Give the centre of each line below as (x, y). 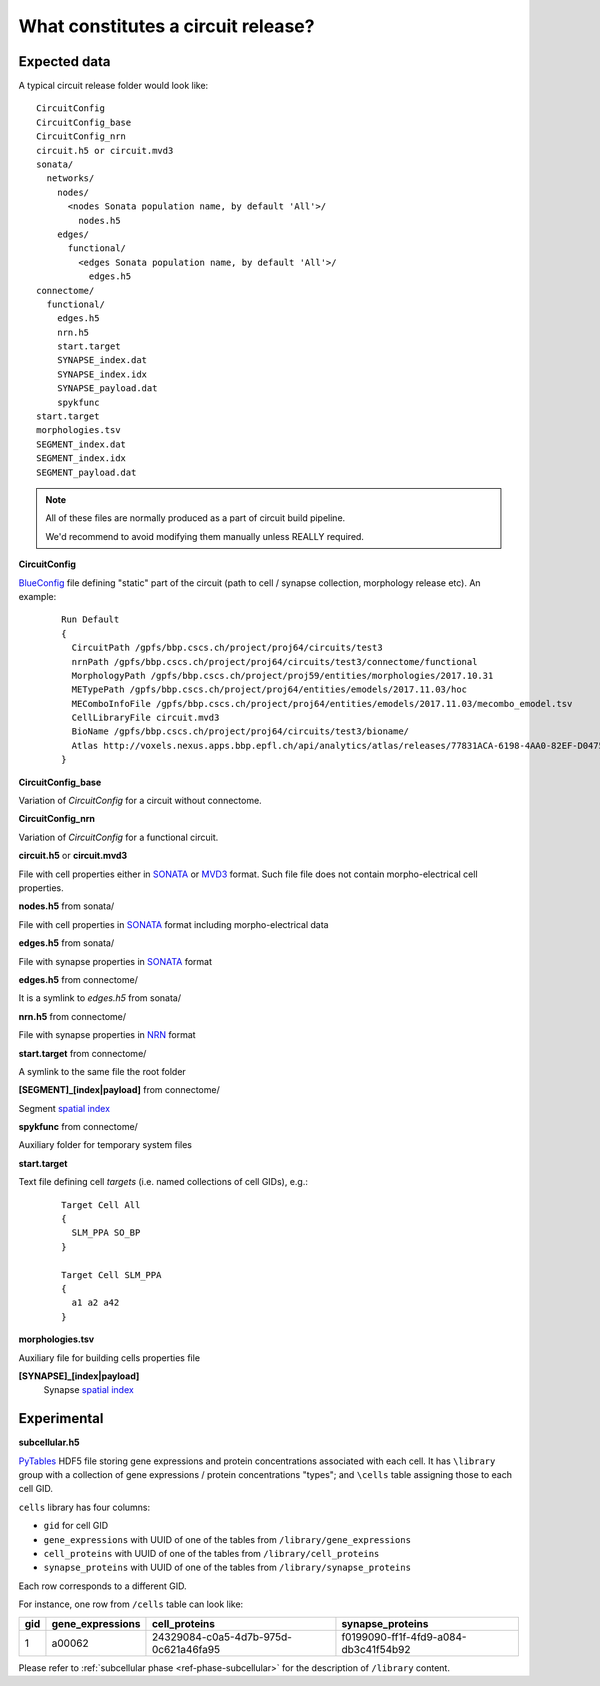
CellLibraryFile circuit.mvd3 (145, 718)
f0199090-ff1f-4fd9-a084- (404, 1637)
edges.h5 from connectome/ (78, 979)
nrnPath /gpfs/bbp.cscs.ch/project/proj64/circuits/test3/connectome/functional (274, 661)
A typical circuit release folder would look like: (113, 86)
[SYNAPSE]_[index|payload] (79, 1376)
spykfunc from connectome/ (78, 1127)
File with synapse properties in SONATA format (115, 961)
